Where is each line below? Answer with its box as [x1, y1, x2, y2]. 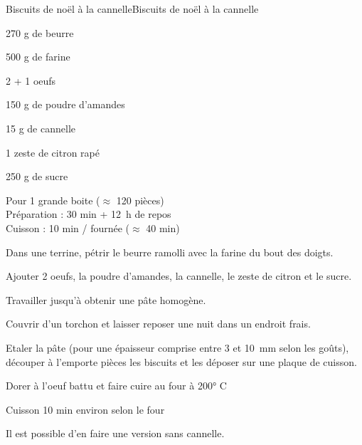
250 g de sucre [6, 169, 68, 184]
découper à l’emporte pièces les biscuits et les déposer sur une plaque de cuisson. [6, 354, 357, 369]
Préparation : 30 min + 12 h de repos [6, 206, 171, 221]
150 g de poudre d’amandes [6, 97, 125, 112]
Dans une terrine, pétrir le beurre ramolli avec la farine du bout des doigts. [6, 244, 334, 259]
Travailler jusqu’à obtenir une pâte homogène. [6, 292, 206, 307]
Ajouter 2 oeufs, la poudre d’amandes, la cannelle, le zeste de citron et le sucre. [6, 268, 352, 283]
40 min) [146, 220, 180, 235]
